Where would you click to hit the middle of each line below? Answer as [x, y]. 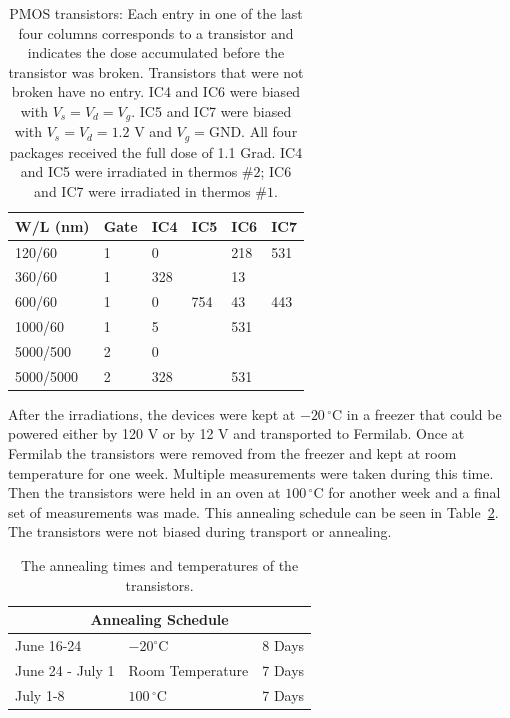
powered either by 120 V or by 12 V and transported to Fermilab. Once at [236, 433]
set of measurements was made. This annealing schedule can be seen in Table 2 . [253, 511]
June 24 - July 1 [65, 669]
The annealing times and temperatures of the [159, 564]
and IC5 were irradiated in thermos [129, 171]
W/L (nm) [52, 225]
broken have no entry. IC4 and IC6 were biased [156, 91]
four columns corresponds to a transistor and [156, 32]
